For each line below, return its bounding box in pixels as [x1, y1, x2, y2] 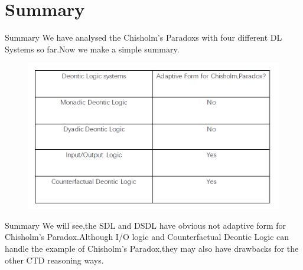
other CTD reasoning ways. [5, 253, 104, 266]
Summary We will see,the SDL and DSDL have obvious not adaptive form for [5, 219, 286, 231]
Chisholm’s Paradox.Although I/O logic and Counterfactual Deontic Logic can [5, 231, 289, 243]
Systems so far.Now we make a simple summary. [5, 42, 180, 55]
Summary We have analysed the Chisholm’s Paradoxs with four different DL [5, 31, 282, 44]
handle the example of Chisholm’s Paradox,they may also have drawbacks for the [5, 242, 299, 254]
